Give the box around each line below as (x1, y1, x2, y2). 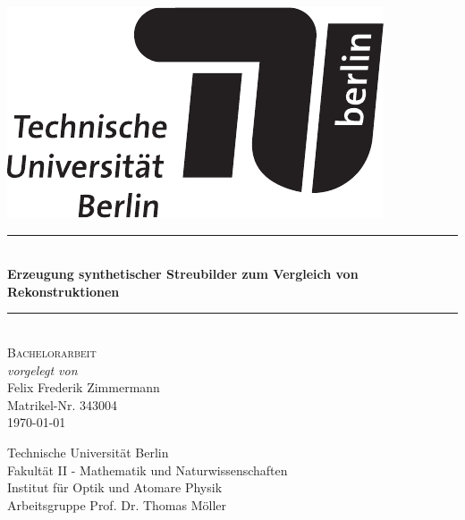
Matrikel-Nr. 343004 (7, 395, 117, 414)
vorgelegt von (7, 360, 78, 379)
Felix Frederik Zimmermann (7, 378, 160, 397)
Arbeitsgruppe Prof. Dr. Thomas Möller (7, 495, 226, 514)
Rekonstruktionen (7, 281, 120, 300)
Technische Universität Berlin (7, 442, 169, 461)
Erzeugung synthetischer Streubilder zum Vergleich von (7, 264, 359, 283)
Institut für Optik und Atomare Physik (7, 478, 223, 497)
